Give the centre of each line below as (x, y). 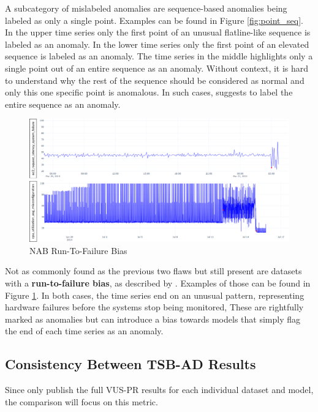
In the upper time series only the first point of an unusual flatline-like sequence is (158, 32)
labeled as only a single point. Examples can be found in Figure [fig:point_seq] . (154, 20)
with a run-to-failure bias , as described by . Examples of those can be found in (158, 283)
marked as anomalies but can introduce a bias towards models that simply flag (153, 319)
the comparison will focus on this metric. (81, 401)
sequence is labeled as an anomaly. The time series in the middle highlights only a (159, 56)
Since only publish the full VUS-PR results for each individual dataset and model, (159, 390)
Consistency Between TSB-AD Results (131, 364)
